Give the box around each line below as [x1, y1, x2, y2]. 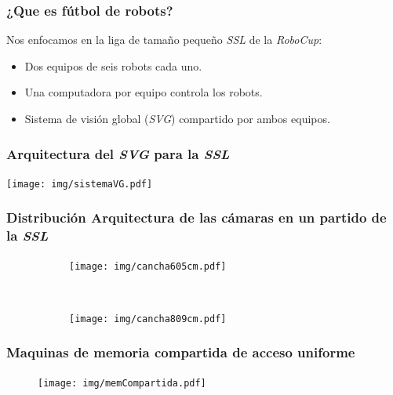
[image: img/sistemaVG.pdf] [6, 178, 153, 190]
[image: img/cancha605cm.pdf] [69, 260, 227, 272]
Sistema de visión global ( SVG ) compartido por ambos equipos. [24, 111, 330, 126]
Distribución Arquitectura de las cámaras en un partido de [6, 208, 387, 227]
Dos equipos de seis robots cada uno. [24, 57, 202, 74]
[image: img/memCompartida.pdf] [38, 377, 206, 389]
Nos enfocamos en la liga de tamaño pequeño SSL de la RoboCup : [6, 31, 322, 48]
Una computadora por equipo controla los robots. [24, 84, 263, 100]
